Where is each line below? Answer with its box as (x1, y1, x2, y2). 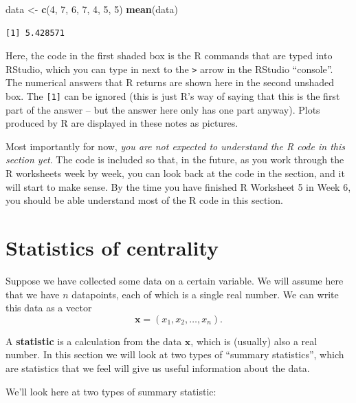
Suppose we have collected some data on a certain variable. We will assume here (5, 273, 344, 287)
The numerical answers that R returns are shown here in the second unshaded (5, 75, 335, 90)
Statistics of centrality (5, 234, 219, 262)
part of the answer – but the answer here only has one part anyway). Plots (5, 102, 320, 116)
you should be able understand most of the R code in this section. (5, 193, 283, 207)
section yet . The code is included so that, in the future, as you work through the (5, 152, 344, 167)
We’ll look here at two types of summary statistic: (5, 384, 216, 398)
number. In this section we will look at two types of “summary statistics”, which (5, 347, 344, 362)
